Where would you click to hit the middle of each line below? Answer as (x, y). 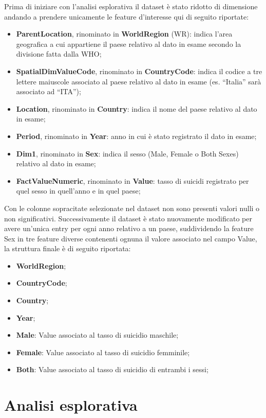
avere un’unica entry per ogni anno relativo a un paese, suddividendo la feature (129, 228)
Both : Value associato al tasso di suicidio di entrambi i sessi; (112, 369)
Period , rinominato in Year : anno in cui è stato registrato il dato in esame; (136, 136)
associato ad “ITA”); (49, 91)
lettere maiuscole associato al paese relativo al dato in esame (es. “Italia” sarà (139, 81)
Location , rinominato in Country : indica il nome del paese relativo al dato (137, 108)
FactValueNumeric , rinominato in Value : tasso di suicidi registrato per (132, 180)
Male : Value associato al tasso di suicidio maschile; (97, 335)
